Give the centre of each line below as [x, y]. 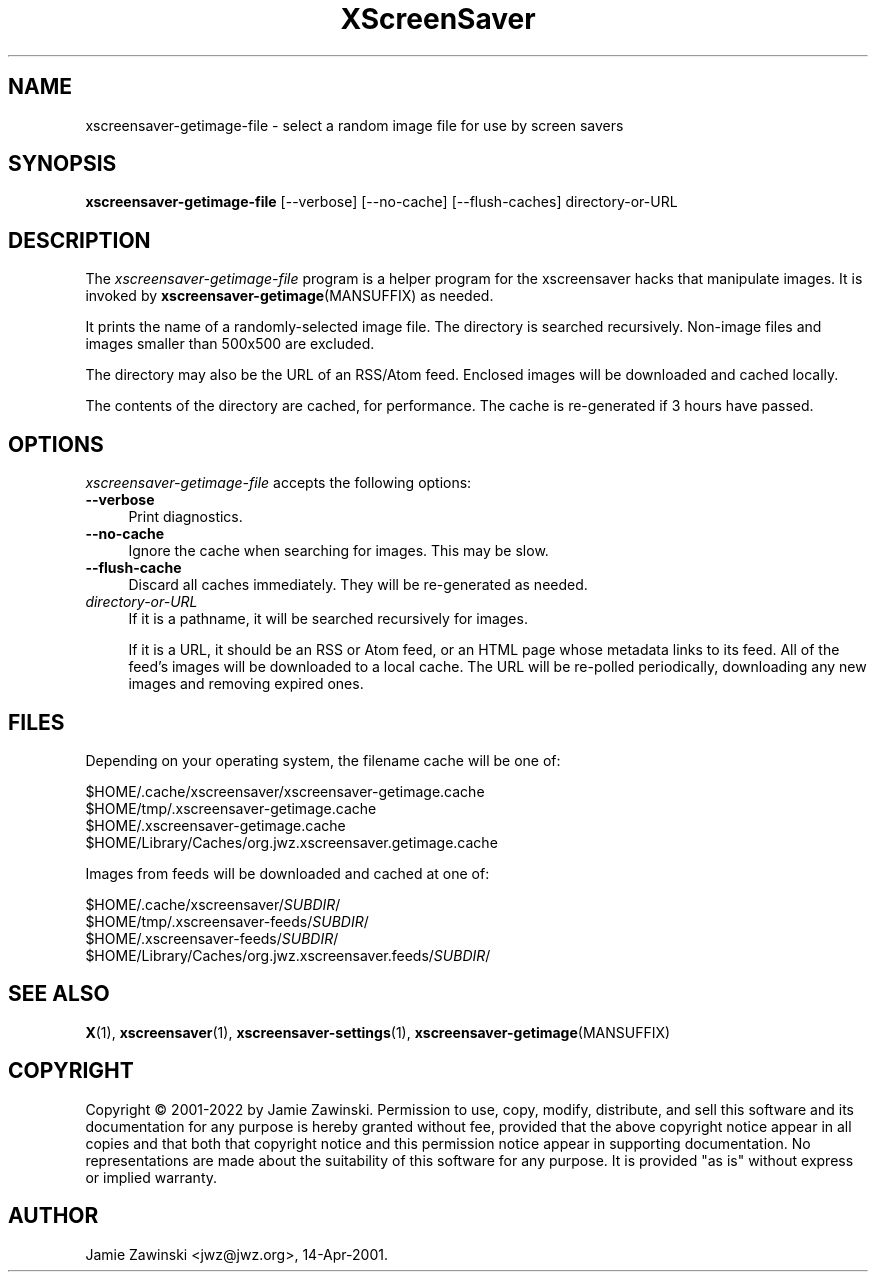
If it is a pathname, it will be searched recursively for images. [328, 619]
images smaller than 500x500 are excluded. [230, 344]
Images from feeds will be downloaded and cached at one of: [287, 873]
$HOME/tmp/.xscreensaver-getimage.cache [231, 808]
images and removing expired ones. [246, 684]
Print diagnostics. [185, 517]
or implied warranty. [151, 1177]
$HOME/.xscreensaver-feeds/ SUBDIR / [212, 938]
